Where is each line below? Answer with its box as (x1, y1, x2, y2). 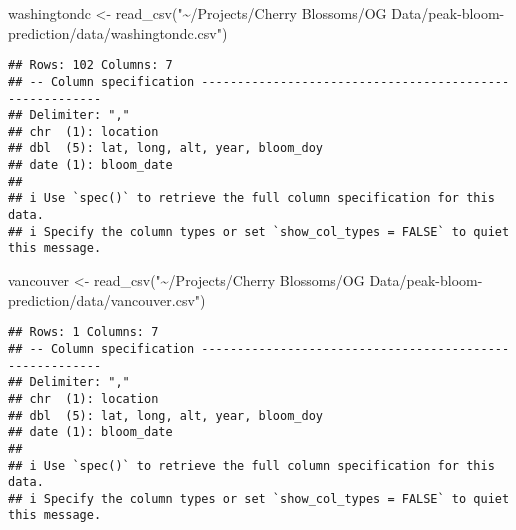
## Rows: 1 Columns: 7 (8, 325, 159, 340)
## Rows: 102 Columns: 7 (8, 58, 173, 73)
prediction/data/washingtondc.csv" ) (8, 22, 228, 43)
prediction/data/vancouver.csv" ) (8, 289, 206, 310)
